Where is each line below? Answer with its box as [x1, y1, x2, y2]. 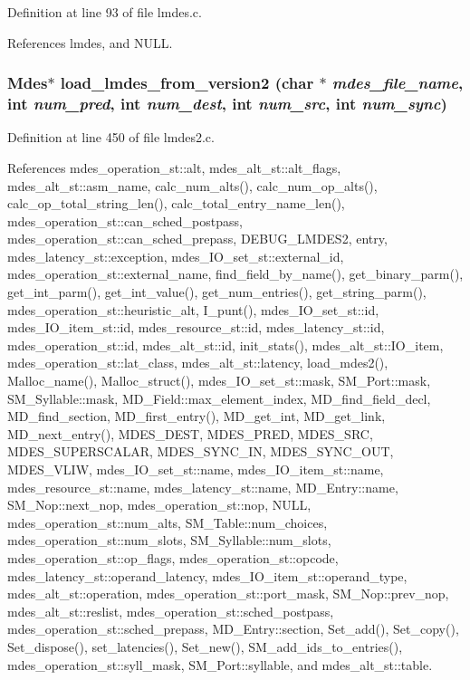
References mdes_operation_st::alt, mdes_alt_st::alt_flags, [7, 158, 341, 177]
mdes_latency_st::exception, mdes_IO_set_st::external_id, [7, 246, 344, 265]
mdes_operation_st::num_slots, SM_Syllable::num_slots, [7, 531, 331, 550]
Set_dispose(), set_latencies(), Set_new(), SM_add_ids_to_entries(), [7, 637, 403, 656]
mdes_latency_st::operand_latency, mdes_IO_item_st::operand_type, [7, 566, 408, 585]
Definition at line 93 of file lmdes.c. [7, 3, 202, 21]
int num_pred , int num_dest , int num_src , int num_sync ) [7, 92, 447, 115]
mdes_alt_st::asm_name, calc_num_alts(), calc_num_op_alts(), [7, 176, 378, 195]
